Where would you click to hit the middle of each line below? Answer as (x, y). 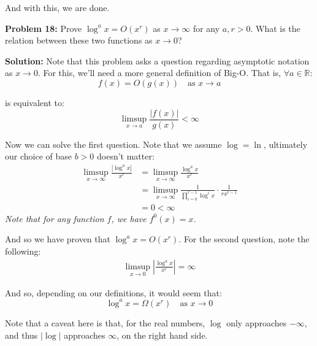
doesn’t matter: (125, 156)
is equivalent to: (35, 102)
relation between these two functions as (79, 40)
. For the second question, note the (244, 239)
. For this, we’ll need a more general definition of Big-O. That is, (159, 73)
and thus (21, 335)
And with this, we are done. (57, 7)
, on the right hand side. (162, 335)
